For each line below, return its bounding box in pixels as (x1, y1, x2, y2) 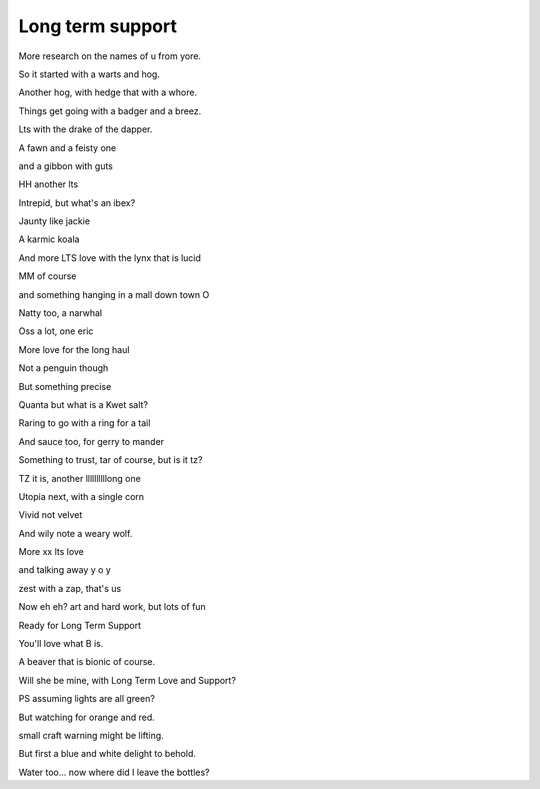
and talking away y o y (18, 564, 112, 576)
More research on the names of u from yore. (18, 50, 202, 62)
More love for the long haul (18, 343, 130, 355)
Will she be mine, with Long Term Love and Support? (18, 674, 237, 686)
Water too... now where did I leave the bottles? (18, 766, 210, 778)
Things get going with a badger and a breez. (18, 105, 202, 117)
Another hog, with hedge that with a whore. (18, 86, 198, 99)
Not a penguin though (18, 362, 109, 374)
